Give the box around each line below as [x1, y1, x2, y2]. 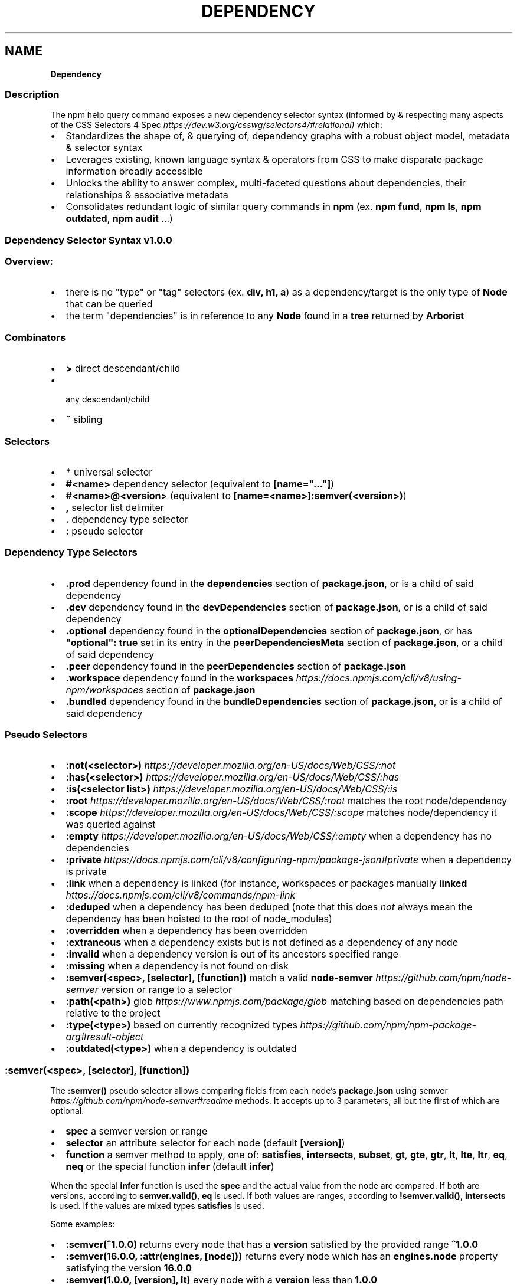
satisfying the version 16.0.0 [66, 1262, 192, 1274]
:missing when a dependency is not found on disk [66, 960, 289, 972]
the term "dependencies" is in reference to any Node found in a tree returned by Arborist [66, 310, 464, 322]
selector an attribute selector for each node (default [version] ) [66, 1137, 345, 1149]
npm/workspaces [66, 683, 143, 696]
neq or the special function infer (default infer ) [66, 1161, 274, 1173]
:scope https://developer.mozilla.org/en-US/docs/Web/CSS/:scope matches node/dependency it [66, 807, 497, 819]
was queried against [66, 818, 156, 831]
